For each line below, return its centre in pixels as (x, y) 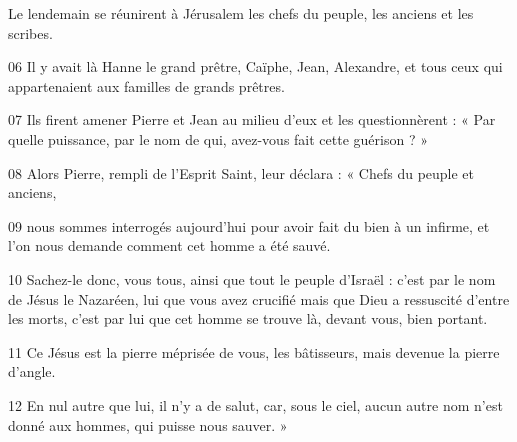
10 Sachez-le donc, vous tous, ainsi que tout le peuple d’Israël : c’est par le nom (252, 278)
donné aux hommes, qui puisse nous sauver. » (148, 424)
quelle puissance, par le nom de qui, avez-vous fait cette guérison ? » (218, 138)
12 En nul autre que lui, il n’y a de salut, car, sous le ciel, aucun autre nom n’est (255, 404)
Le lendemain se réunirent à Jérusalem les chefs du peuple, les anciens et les (241, 13)
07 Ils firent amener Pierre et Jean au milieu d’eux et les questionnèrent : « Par (252, 119)
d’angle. (32, 371)
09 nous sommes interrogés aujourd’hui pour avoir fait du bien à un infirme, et (249, 225)
